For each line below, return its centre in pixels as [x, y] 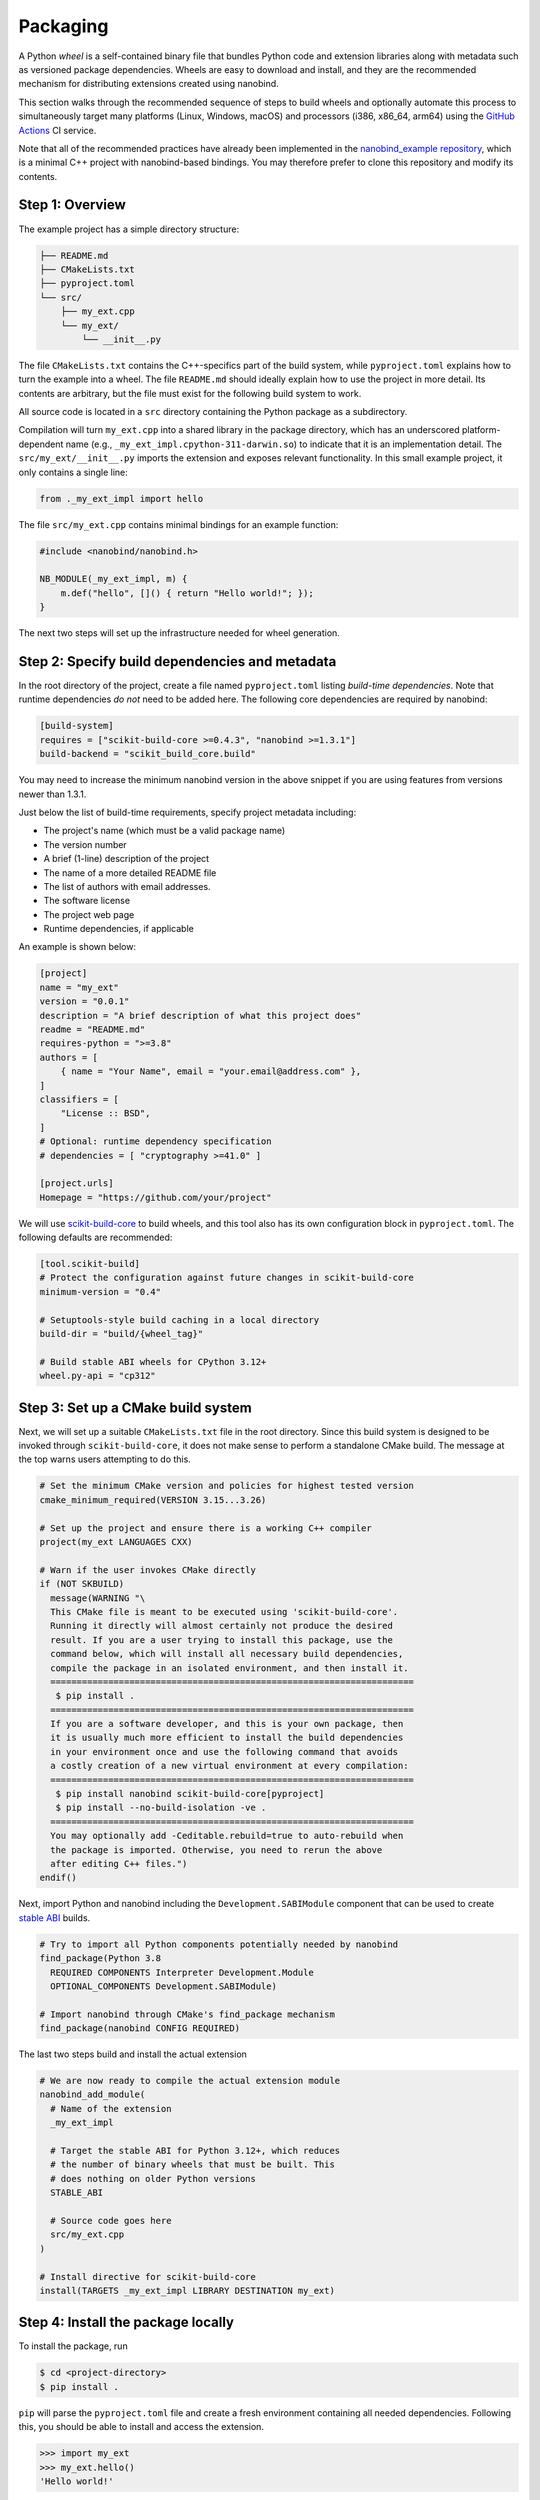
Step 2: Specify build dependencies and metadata [177, 661]
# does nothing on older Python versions [153, 2178]
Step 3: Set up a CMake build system [135, 1407]
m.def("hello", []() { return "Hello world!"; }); [187, 593]
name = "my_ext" [79, 987]
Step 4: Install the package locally [126, 2322]
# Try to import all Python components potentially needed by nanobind [219, 1944]
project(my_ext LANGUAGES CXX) [116, 1542]
